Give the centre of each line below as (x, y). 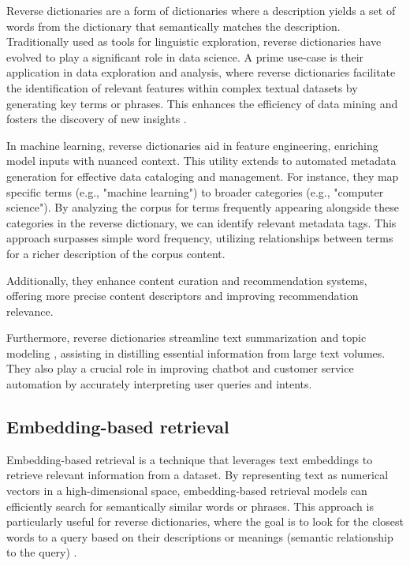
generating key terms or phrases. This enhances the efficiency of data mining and (202, 103)
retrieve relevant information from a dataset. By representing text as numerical (198, 475)
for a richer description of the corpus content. (116, 253)
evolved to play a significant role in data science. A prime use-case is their (185, 56)
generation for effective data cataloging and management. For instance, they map (203, 176)
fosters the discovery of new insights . (97, 119)
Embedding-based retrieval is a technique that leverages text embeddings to (190, 459)
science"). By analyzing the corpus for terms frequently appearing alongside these (203, 207)
